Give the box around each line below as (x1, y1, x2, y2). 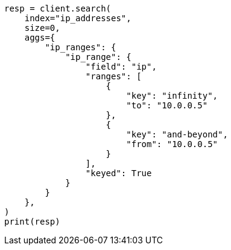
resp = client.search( (4, 4, 112, 13)
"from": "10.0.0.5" (126, 139, 218, 149)
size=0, (24, 23, 60, 33)
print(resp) (4, 217, 60, 226)
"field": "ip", (85, 62, 157, 71)
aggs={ (24, 33, 55, 42)
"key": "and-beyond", (126, 130, 228, 139)
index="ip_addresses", (24, 13, 131, 23)
